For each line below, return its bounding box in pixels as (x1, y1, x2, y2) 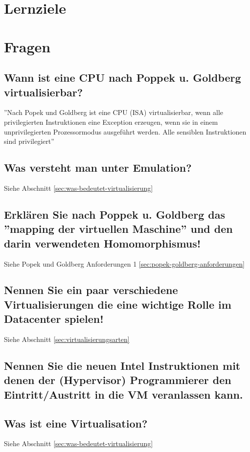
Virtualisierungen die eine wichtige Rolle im (4, 296, 231, 312)
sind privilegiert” (4, 136, 54, 146)
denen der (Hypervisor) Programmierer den (4, 372, 231, 387)
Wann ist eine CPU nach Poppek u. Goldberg (4, 70, 241, 85)
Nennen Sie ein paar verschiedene (4, 282, 178, 297)
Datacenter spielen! (4, 311, 104, 326)
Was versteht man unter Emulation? (4, 160, 192, 175)
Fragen (4, 36, 51, 56)
